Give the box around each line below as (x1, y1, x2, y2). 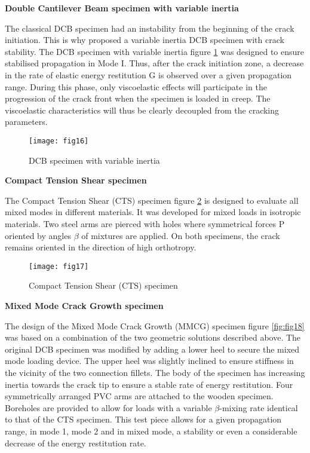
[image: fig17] (29, 262, 89, 271)
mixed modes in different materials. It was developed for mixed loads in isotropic (5, 206, 301, 218)
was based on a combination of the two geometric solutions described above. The (5, 331, 301, 344)
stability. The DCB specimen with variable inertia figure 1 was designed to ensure (5, 45, 305, 57)
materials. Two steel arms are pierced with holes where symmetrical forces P (5, 217, 285, 229)
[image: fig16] (29, 136, 89, 145)
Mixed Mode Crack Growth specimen (5, 299, 164, 311)
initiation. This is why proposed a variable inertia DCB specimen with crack (5, 33, 284, 46)
